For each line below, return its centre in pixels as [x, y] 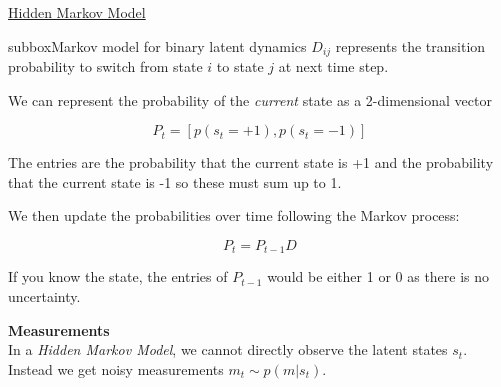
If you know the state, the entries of [118, 276]
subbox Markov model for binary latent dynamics [157, 45]
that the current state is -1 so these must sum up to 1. [175, 181]
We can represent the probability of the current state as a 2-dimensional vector [250, 99]
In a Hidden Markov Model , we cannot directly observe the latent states [228, 349]
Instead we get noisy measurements [116, 368]
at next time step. [333, 66]
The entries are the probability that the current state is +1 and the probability [251, 162]
